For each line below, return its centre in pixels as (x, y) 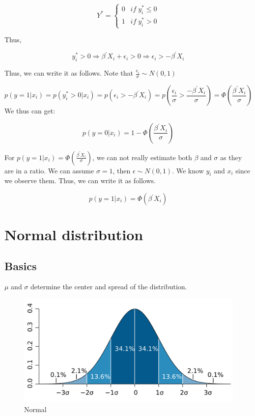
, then (122, 170)
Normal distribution (74, 235)
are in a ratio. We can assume (49, 170)
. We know (188, 170)
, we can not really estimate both (142, 157)
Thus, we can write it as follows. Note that (69, 73)
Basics (21, 265)
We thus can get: (30, 111)
